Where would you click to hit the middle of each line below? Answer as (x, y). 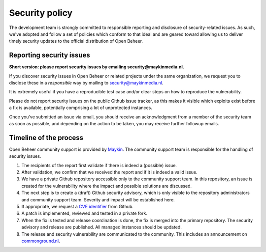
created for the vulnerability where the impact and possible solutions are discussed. (107, 186)
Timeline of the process (46, 138)
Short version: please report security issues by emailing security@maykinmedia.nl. (97, 67)
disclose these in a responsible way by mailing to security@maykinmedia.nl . (86, 83)
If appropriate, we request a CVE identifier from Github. (78, 207)
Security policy (41, 13)
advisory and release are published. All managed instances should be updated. (101, 227)
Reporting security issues (50, 55)
